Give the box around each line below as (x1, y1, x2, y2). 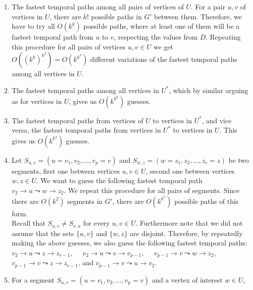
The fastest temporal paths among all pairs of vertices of (11, 1, 184, 11)
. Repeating (205, 32, 241, 42)
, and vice (202, 115, 232, 125)
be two (228, 154, 249, 165)
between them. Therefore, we (154, 11, 242, 21)
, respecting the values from (113, 32, 198, 42)
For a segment (11, 274, 55, 285)
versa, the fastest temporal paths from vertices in (11, 125, 161, 135)
